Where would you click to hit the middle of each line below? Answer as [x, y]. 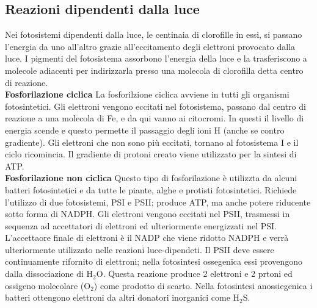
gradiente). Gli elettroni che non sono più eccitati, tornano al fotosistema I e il [152, 142]
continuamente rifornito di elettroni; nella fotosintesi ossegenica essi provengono [154, 261]
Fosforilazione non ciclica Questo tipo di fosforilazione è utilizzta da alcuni [151, 178]
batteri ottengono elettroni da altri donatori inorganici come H [122, 297]
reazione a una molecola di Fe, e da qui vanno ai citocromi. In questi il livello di [155, 118]
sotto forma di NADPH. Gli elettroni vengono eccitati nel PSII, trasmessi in [148, 214]
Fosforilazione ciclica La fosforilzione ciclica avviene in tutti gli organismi [147, 94]
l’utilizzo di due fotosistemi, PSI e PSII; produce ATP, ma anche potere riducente [158, 202]
